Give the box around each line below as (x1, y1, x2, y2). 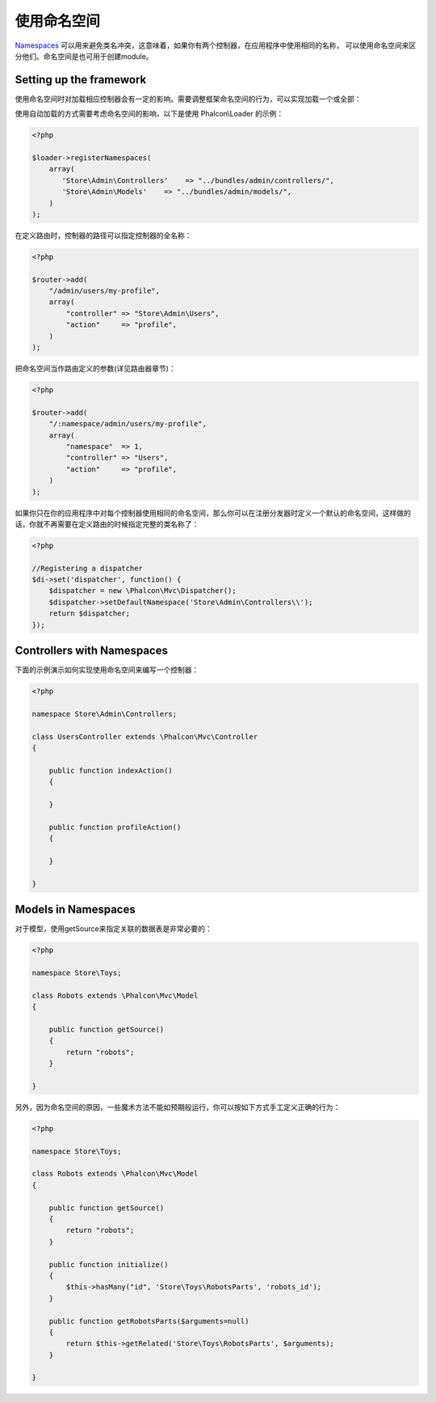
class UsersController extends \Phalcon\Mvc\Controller (31, 732, 258, 741)
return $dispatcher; (48, 609, 131, 618)
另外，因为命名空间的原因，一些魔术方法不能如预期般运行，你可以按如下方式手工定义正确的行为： (15, 1102, 341, 1112)
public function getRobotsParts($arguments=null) (48, 1316, 249, 1326)
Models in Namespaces (15, 903, 136, 917)
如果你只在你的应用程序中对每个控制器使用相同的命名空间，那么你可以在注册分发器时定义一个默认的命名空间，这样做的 (15, 508, 411, 518)
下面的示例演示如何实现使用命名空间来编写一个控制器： (15, 665, 199, 675)
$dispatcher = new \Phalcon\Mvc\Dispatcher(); (48, 587, 237, 595)
